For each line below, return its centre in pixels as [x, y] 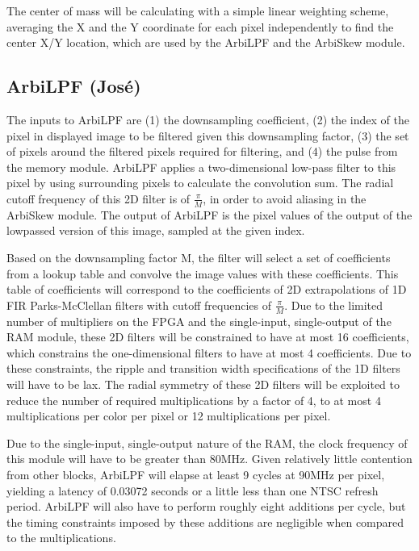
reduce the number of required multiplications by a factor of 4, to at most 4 [194, 400]
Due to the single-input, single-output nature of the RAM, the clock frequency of [207, 442]
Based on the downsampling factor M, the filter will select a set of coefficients [199, 257]
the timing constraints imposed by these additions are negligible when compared [205, 522]
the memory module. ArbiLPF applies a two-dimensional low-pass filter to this [201, 167]
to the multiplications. [61, 538]
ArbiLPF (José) [74, 86]
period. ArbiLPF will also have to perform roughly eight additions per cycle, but [206, 506]
